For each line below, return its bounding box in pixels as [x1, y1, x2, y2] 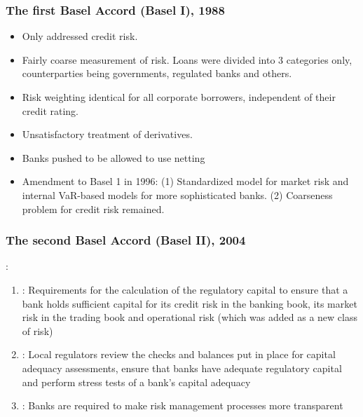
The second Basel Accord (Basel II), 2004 [6, 231, 246, 249]
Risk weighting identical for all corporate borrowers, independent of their [22, 90, 336, 104]
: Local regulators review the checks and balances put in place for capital [22, 347, 336, 362]
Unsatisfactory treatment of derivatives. [22, 127, 193, 142]
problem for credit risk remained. [22, 201, 165, 216]
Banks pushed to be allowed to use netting [22, 150, 205, 165]
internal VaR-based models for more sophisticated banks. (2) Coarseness [22, 187, 333, 202]
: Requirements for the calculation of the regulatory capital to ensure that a [22, 282, 348, 296]
